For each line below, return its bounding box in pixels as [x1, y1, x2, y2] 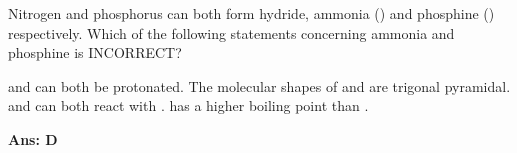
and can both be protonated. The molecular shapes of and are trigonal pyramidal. [8, 75, 511, 96]
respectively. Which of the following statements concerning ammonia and [8, 22, 455, 43]
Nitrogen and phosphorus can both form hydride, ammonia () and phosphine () [8, 3, 495, 23]
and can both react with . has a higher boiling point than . [8, 95, 369, 116]
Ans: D [8, 128, 58, 149]
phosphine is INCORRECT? [8, 42, 182, 63]
